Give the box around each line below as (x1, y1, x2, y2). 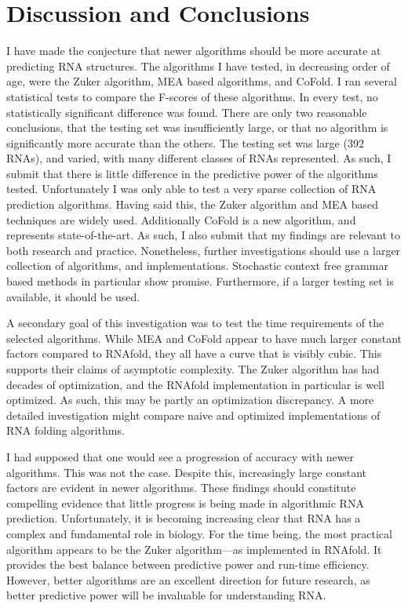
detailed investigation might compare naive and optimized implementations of (6, 406, 381, 423)
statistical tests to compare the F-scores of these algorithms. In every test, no (6, 88, 378, 104)
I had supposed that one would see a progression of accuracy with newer (6, 448, 355, 464)
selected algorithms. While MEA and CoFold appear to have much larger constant (6, 329, 402, 346)
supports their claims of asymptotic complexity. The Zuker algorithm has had (6, 361, 380, 377)
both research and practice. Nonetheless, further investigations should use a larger (6, 242, 401, 258)
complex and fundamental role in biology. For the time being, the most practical (6, 525, 392, 541)
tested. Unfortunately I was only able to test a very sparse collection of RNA (6, 180, 377, 197)
